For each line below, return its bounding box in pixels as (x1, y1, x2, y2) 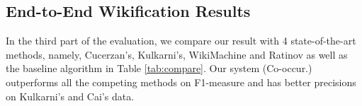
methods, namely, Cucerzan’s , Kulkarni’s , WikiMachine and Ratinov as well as (6, 47, 348, 61)
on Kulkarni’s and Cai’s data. (6, 88, 135, 103)
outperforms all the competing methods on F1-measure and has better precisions (6, 74, 356, 89)
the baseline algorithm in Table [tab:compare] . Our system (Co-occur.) (6, 61, 312, 76)
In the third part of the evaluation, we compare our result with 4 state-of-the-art (6, 33, 356, 48)
